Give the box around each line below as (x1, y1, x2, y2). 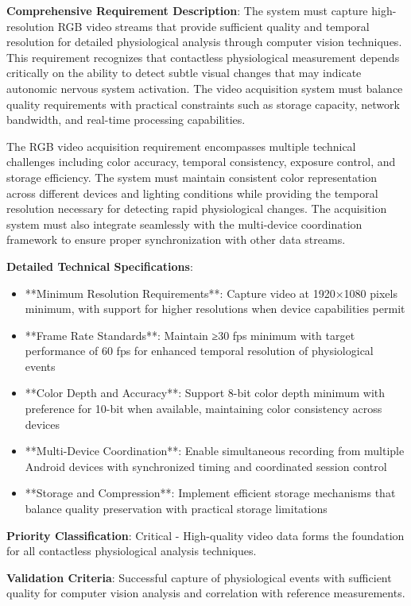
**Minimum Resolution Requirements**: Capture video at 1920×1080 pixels (25, 284, 397, 301)
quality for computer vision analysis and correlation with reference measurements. (6, 585, 405, 601)
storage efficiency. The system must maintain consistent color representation (6, 168, 378, 185)
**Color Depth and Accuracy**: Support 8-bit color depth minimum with (25, 384, 386, 401)
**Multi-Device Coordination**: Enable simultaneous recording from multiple (25, 442, 405, 459)
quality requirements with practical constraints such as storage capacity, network (6, 95, 400, 112)
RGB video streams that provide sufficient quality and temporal (57, 17, 370, 34)
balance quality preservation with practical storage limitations (25, 500, 328, 517)
